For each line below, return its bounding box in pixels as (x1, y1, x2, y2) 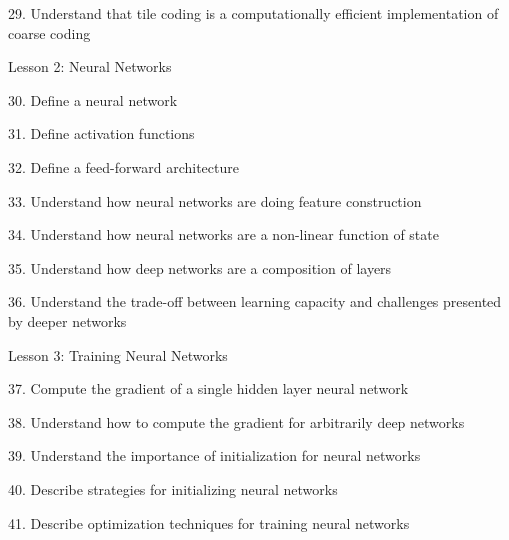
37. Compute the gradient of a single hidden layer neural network (8, 378, 409, 399)
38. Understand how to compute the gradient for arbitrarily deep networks (8, 411, 465, 432)
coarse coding (8, 22, 91, 43)
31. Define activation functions (8, 123, 195, 144)
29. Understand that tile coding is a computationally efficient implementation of (8, 3, 499, 23)
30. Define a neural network (8, 89, 178, 110)
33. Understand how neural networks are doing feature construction (8, 190, 422, 211)
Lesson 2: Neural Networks (8, 56, 172, 77)
